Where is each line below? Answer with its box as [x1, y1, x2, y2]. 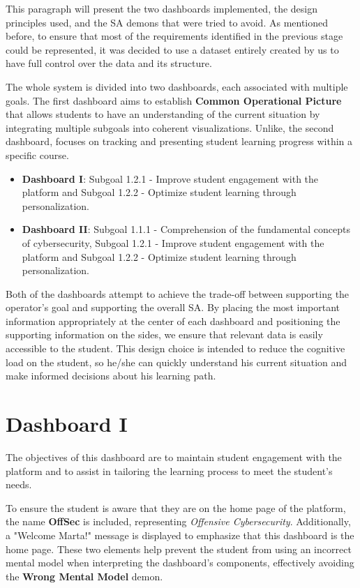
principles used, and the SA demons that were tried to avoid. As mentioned [6, 15, 329, 29]
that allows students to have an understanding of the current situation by [6, 107, 320, 121]
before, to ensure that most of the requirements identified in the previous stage [6, 29, 343, 43]
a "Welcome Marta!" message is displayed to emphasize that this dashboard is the [6, 527, 354, 542]
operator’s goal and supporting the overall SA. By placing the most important [6, 300, 340, 315]
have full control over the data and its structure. [6, 56, 212, 70]
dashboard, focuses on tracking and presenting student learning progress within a [6, 134, 353, 149]
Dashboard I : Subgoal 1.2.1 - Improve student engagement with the [22, 171, 319, 186]
